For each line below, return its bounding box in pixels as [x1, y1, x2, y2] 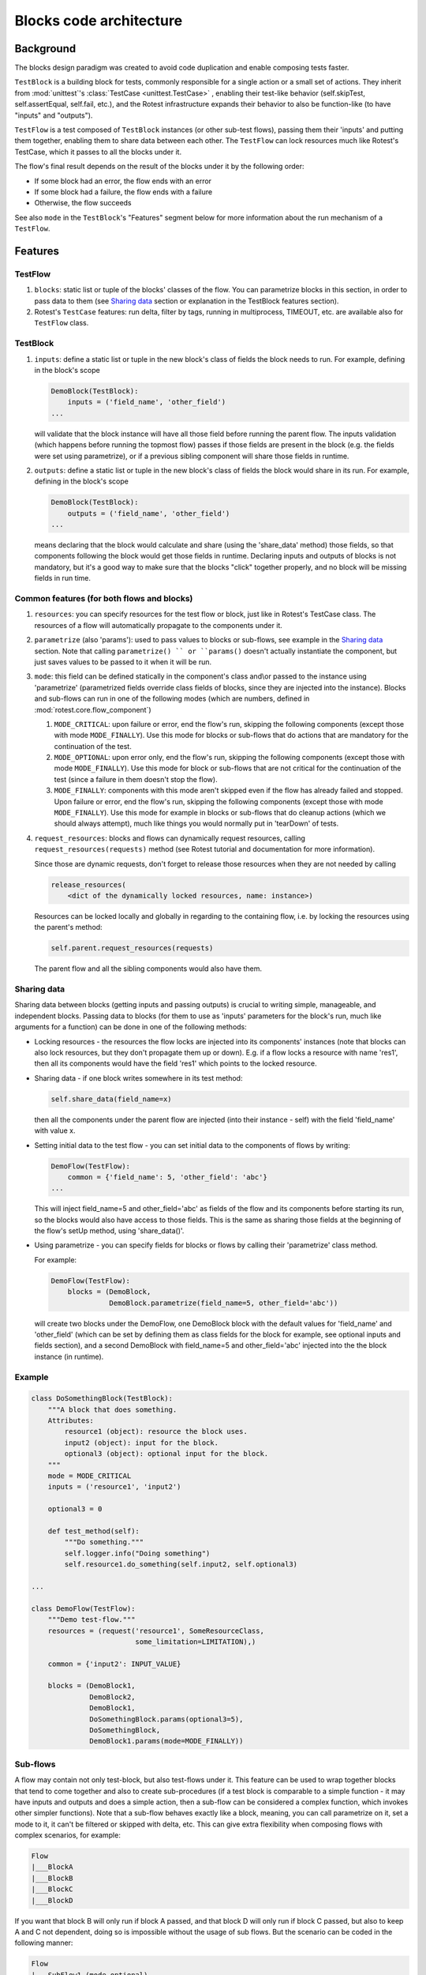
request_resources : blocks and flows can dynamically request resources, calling [34, 833, 305, 843]
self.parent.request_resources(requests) [50, 944, 214, 953]
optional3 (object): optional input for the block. [64, 1450, 269, 1458]
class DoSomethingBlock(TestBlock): [31, 1394, 174, 1403]
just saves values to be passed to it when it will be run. [34, 656, 212, 667]
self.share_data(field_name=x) [50, 1094, 173, 1104]
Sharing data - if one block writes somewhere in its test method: [34, 1073, 243, 1082]
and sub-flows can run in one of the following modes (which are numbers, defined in [34, 694, 310, 703]
